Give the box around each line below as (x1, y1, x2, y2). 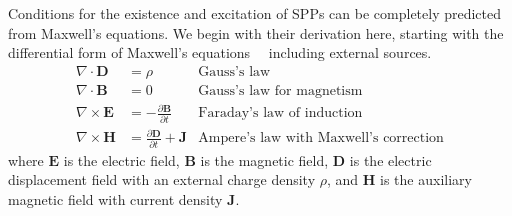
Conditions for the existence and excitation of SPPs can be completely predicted (8, 3, 502, 23)
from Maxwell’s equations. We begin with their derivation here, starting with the (8, 22, 504, 43)
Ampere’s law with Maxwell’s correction (198, 131, 444, 146)
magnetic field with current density (8, 188, 223, 209)
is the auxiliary (380, 169, 472, 190)
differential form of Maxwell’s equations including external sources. (8, 42, 432, 63)
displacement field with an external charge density (8, 169, 316, 190)
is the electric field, (63, 149, 180, 170)
